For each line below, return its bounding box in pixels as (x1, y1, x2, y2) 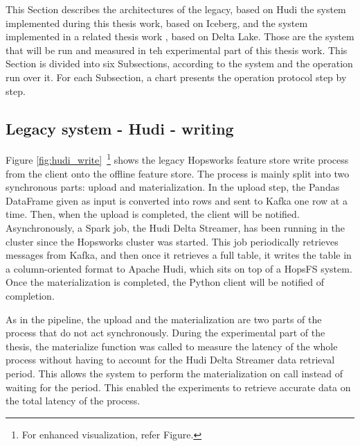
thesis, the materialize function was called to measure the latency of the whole (6, 338, 338, 353)
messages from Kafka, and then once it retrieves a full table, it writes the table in (6, 248, 352, 262)
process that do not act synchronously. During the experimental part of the (6, 325, 325, 340)
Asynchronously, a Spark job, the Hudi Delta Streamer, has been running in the (6, 220, 345, 234)
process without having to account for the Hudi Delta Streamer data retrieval (6, 352, 335, 367)
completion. (6, 288, 55, 302)
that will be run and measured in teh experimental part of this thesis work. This (6, 42, 348, 57)
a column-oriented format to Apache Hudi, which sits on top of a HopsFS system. (6, 261, 352, 275)
